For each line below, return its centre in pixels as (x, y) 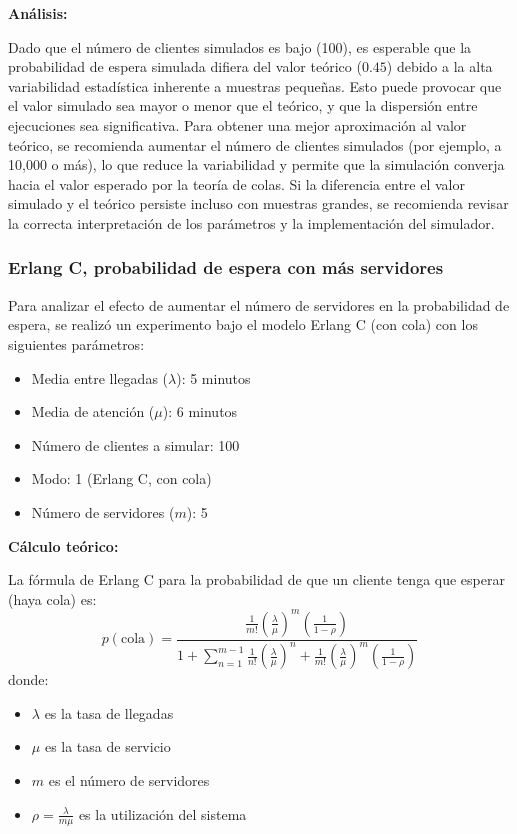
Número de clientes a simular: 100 (135, 444)
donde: (28, 679)
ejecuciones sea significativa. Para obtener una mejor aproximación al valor (237, 124)
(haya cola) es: (52, 598)
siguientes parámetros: (76, 343)
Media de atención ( (93, 411)
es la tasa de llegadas (109, 712)
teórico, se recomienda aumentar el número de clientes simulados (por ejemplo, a (255, 144)
